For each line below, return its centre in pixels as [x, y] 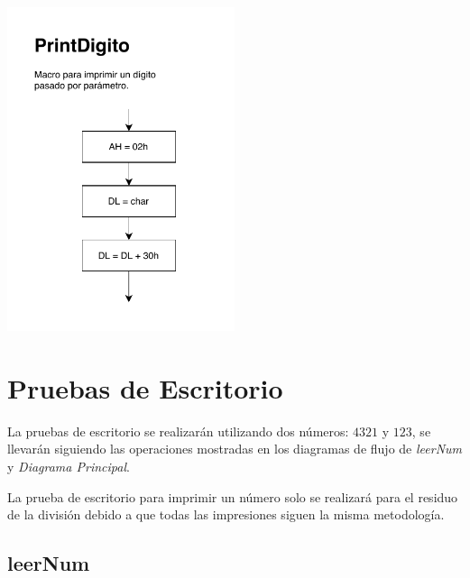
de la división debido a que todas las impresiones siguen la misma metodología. [226, 514]
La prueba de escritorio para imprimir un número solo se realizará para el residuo [233, 496]
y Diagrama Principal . [69, 466]
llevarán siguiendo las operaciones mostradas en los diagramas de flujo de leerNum [235, 449]
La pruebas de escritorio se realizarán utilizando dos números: [178, 431]
